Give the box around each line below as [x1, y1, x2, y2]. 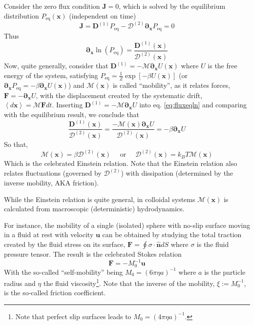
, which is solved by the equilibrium [119, 1, 226, 11]
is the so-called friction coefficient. [4, 287, 106, 298]
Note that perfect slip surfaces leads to [15, 311, 131, 321]
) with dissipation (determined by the [121, 168, 233, 178]
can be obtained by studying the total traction [102, 229, 242, 240]
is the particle [204, 266, 246, 277]
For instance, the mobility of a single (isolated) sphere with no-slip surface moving [4, 220, 250, 230]
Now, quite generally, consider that [4, 61, 108, 71]
